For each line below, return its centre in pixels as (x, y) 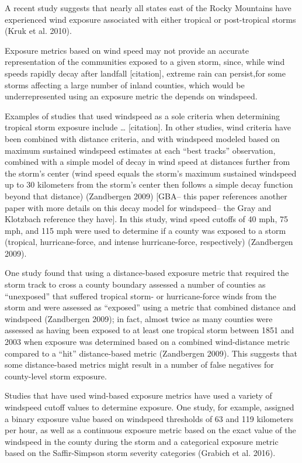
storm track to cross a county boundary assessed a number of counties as (135, 284)
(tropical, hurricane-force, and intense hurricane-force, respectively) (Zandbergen (149, 242)
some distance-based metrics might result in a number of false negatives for (139, 364)
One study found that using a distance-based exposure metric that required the (147, 273)
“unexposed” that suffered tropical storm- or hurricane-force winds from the (140, 296)
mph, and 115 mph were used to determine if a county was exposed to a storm (145, 230)
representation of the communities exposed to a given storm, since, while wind (145, 62)
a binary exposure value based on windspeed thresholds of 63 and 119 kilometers (149, 418)
